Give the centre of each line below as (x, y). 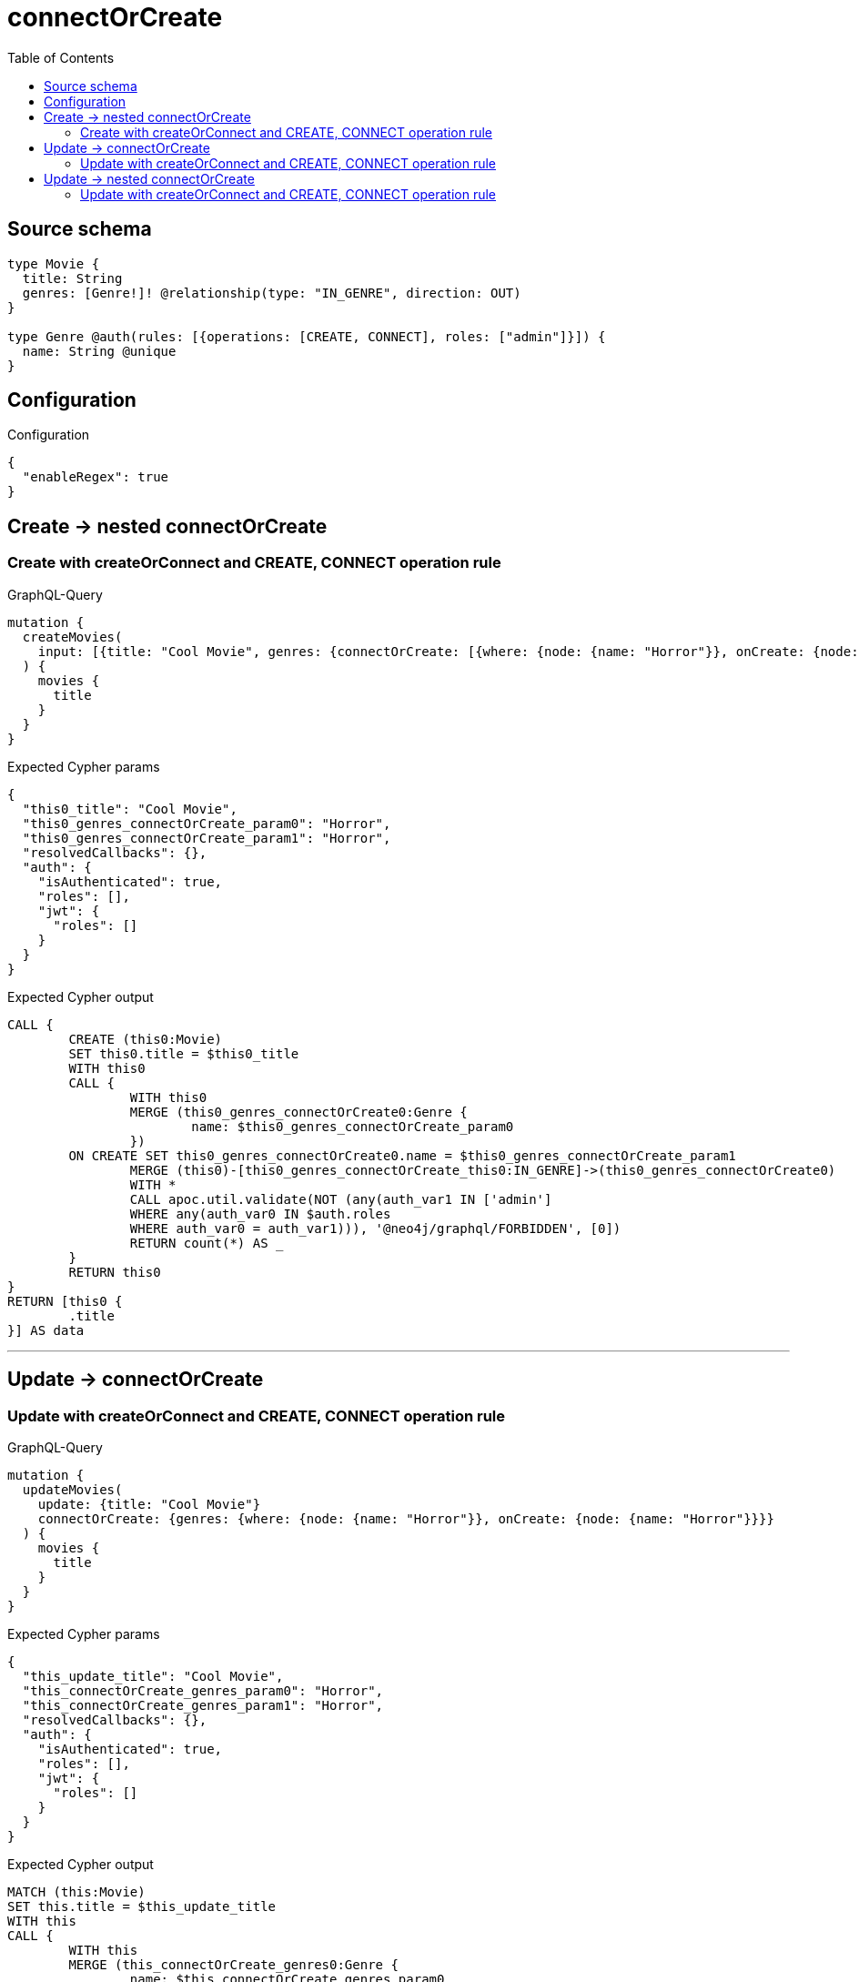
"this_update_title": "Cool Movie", (153, 1676)
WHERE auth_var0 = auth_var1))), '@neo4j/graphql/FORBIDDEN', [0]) (375, 1228)
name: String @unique (99, 351)
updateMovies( (72, 1489)
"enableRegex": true (96, 477)
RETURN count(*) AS (199, 1243)
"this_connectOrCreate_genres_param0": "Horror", (203, 1690)
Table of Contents (61, 57)
